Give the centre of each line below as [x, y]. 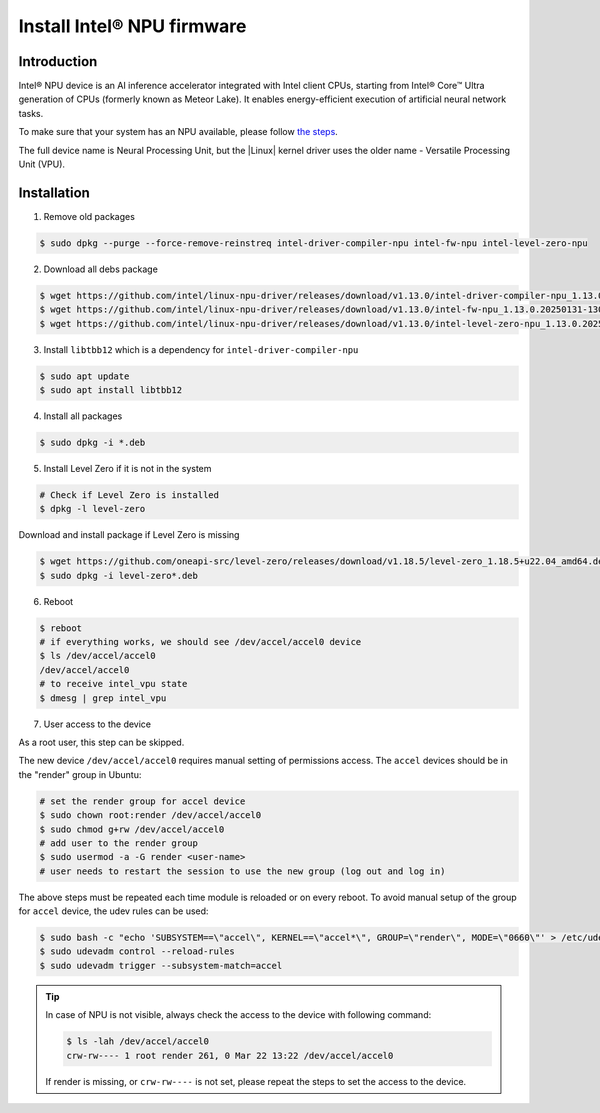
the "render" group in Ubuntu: [80, 774]
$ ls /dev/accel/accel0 [98, 656]
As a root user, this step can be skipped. [101, 742]
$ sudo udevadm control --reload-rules [137, 951]
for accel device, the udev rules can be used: [113, 911]
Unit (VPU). [41, 164]
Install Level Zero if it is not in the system [127, 468]
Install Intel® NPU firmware [132, 26]
